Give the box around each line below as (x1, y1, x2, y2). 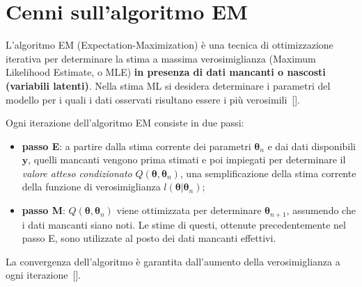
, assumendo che (286, 203, 356, 218)
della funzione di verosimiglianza (22, 179, 161, 194)
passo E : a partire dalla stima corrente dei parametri (22, 138, 251, 153)
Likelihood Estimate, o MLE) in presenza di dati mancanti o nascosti (6, 65, 326, 79)
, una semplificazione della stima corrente (180, 165, 356, 180)
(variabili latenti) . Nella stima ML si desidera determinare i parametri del (6, 78, 331, 92)
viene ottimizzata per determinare (116, 203, 262, 218)
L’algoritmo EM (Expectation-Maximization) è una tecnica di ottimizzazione (6, 38, 333, 52)
